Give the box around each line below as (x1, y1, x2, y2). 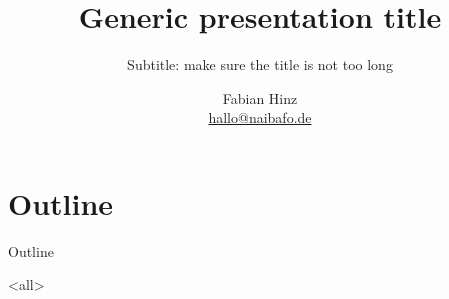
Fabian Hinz (222, 87, 298, 108)
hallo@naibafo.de (208, 107, 312, 128)
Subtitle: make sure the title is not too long (127, 54, 393, 75)
